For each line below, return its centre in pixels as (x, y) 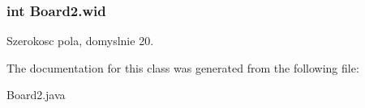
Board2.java (36, 95)
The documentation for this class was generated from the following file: (183, 67)
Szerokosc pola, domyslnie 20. (80, 41)
